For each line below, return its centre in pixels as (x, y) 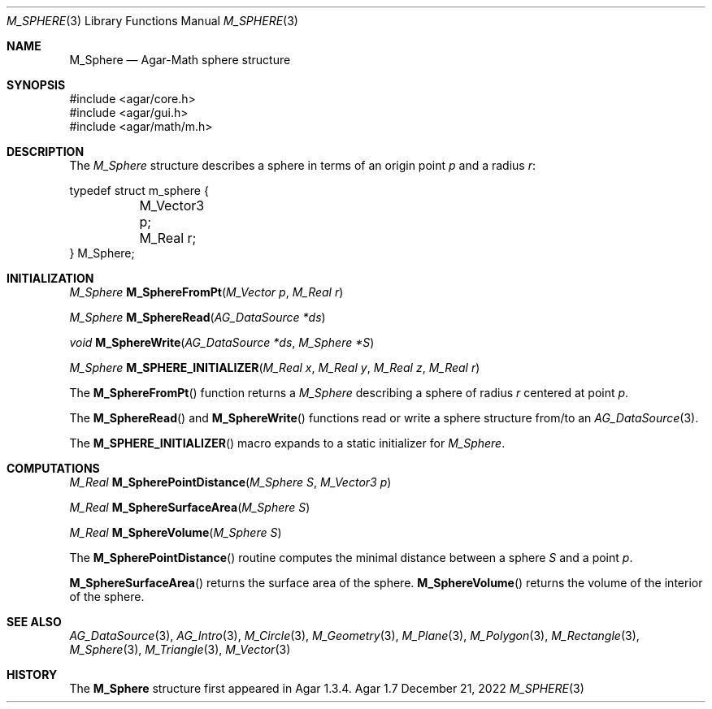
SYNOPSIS (36, 85)
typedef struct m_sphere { (139, 190)
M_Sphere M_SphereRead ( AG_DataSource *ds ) (198, 317)
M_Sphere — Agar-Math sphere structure (180, 60)
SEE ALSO (34, 622)
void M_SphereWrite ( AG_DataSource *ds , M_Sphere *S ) (222, 342)
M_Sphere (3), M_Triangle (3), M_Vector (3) (180, 649)
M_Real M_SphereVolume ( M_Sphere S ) (176, 532)
